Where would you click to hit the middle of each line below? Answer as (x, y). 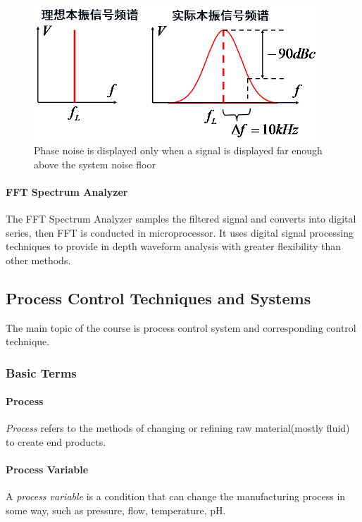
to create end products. (56, 441)
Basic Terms (41, 372)
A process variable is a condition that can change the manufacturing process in (176, 496)
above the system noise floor (95, 164)
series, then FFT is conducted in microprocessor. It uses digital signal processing (180, 232)
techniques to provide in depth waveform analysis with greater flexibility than (174, 246)
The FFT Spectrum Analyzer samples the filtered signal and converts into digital (181, 218)
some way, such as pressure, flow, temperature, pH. (116, 510)
